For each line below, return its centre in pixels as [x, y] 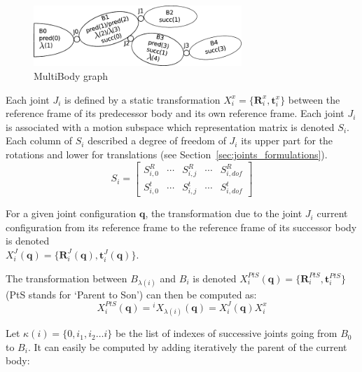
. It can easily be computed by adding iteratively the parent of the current [187, 346]
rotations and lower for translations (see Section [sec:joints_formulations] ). [167, 154]
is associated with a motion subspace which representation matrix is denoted [170, 126]
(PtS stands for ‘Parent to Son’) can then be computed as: [131, 294]
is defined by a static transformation [142, 99]
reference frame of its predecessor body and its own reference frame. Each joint [175, 113]
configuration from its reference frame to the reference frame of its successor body [181, 227]
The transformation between [67, 278]
